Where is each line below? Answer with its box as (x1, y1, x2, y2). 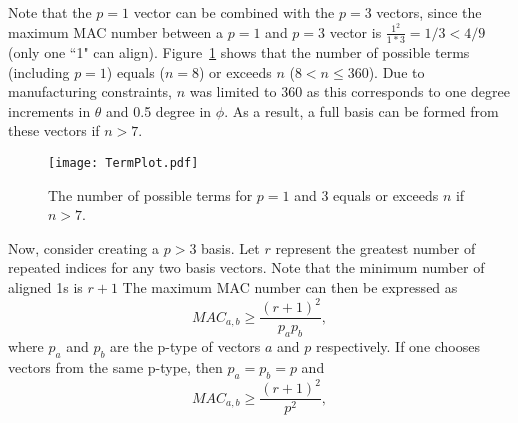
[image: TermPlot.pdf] (48, 155, 199, 170)
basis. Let (201, 237, 260, 258)
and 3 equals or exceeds (294, 184, 439, 205)
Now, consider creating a (8, 237, 160, 258)
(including (8, 61, 70, 82)
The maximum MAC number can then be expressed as (122, 276, 458, 297)
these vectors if (8, 120, 100, 141)
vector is (329, 21, 382, 42)
